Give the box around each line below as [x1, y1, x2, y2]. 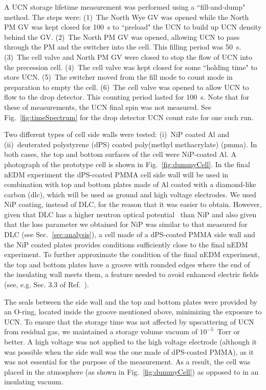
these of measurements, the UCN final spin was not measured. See [4, 101, 212, 112]
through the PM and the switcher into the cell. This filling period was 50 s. [4, 41, 241, 52]
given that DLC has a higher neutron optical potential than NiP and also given [4, 209, 257, 219]
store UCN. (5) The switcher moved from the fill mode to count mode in [4, 72, 233, 82]
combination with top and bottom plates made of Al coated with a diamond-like [4, 179, 256, 190]
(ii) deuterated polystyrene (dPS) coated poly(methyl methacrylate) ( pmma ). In [4, 139, 257, 149]
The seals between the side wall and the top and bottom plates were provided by [4, 296, 258, 307]
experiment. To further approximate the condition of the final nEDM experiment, [4, 249, 260, 260]
